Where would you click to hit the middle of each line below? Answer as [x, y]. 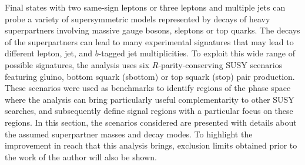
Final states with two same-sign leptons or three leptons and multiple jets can [145, 7]
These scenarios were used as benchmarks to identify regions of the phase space [148, 88]
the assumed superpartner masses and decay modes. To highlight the [129, 134]
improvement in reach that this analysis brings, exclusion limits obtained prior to [151, 145]
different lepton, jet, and [49, 53]
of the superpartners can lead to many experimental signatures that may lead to [149, 41]
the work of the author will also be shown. [81, 156]
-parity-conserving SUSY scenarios [220, 64]
